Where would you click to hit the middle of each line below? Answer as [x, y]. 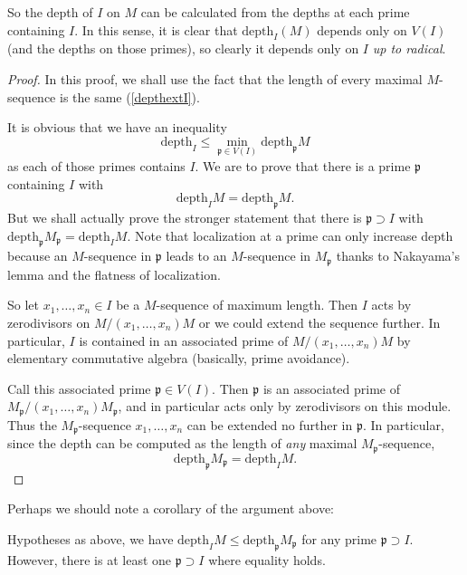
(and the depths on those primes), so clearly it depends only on [183, 48]
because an [38, 256]
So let [23, 305]
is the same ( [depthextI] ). [130, 96]
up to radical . [409, 48]
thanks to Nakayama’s [398, 256]
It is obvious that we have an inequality [117, 127]
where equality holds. [267, 559]
